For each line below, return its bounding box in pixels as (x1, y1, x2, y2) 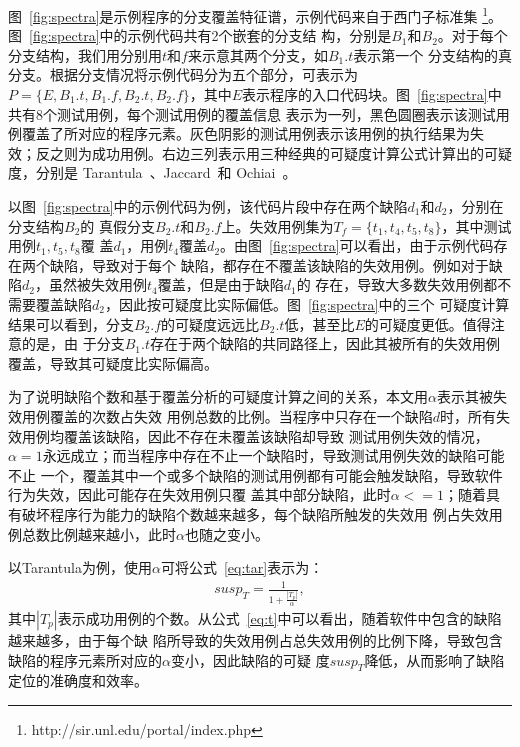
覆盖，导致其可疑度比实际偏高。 (8, 352, 218, 373)
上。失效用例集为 (221, 215, 334, 236)
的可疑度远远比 (161, 313, 260, 334)
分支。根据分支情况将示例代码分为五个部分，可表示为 (8, 64, 358, 85)
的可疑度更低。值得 (364, 313, 491, 334)
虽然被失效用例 (48, 274, 147, 295)
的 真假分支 (80, 215, 155, 236)
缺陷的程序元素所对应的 (8, 649, 162, 670)
